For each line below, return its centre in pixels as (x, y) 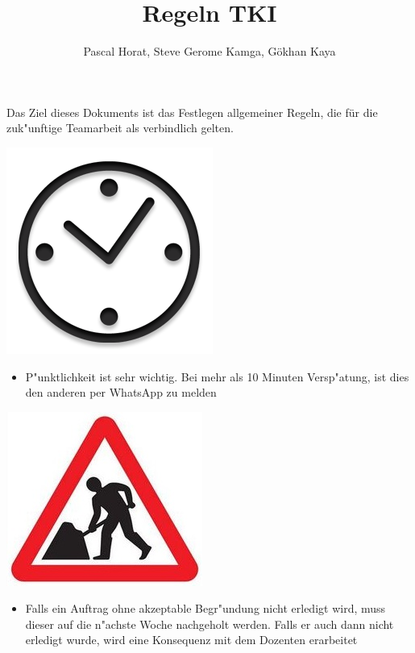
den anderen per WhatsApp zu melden (121, 392)
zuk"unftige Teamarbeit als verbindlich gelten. (120, 128)
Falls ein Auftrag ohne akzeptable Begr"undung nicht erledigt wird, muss (205, 608)
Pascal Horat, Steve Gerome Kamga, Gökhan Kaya (210, 51)
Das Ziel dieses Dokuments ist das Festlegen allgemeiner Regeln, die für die (192, 112)
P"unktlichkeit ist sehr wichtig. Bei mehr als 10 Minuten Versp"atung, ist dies (217, 376)
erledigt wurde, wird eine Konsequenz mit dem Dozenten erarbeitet (191, 640)
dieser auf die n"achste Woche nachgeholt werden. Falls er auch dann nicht (210, 624)
